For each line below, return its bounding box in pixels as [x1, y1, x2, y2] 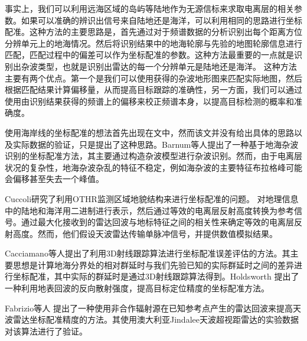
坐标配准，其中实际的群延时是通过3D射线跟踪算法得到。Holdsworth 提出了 [12, 270, 299, 282]
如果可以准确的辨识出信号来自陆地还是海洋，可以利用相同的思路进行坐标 [21, 14, 302, 26]
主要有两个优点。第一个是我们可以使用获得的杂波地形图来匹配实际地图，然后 [5, 72, 302, 84]
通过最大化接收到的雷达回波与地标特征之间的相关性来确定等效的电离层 [21, 216, 294, 228]
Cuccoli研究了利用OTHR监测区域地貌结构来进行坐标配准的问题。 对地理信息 [5, 192, 299, 204]
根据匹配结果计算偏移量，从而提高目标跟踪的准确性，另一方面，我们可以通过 [5, 83, 302, 96]
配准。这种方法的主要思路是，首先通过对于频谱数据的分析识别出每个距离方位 [5, 25, 302, 38]
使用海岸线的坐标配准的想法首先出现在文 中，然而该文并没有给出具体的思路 [5, 126, 294, 138]
